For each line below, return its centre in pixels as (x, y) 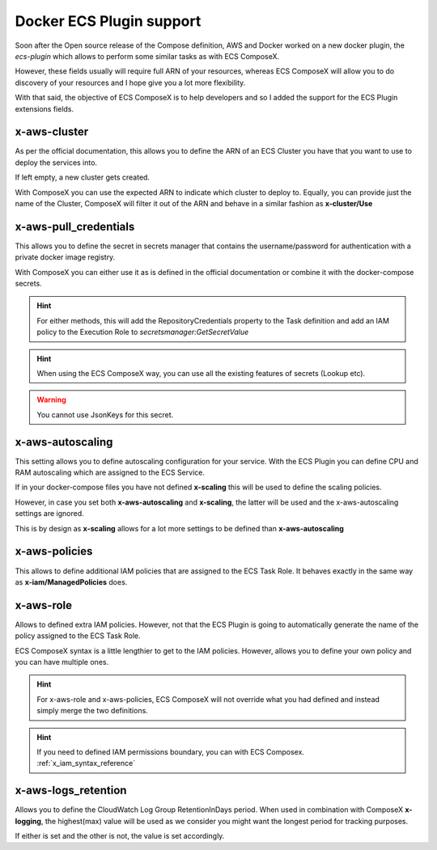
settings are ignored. (49, 514)
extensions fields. (45, 108)
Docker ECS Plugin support (108, 21)
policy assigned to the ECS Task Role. (78, 636)
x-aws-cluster (52, 132)
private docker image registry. (65, 257)
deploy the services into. (56, 163)
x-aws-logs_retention (71, 791)
